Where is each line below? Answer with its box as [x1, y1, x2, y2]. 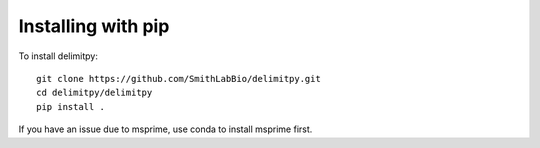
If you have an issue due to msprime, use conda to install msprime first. [18, 123, 313, 135]
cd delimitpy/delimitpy [36, 87, 153, 99]
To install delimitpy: [18, 50, 99, 62]
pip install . [36, 101, 105, 112]
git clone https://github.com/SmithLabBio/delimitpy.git [36, 73, 322, 84]
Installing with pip [18, 15, 170, 37]
